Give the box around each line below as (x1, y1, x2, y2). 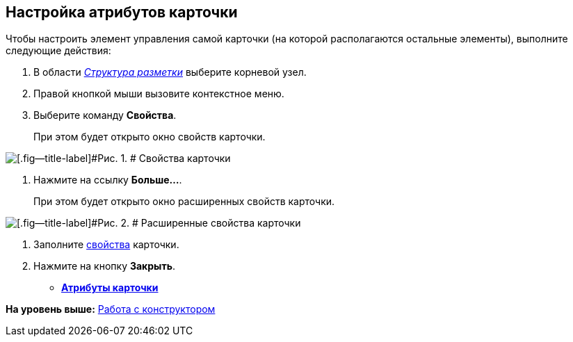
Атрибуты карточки (61, 282, 159, 294)
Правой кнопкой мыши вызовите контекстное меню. (33, 88, 284, 100)
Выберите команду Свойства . (33, 109, 177, 122)
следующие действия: (6, 44, 111, 57)
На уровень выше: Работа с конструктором (6, 303, 216, 316)
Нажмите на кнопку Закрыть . (33, 260, 175, 272)
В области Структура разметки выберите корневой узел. (33, 66, 307, 79)
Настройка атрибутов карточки (6, 3, 238, 21)
